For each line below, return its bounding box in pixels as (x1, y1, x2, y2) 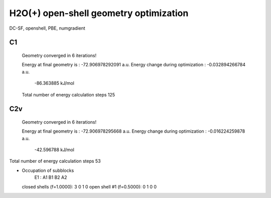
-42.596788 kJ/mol (34, 147, 75, 153)
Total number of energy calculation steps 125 (22, 91, 115, 97)
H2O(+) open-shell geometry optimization (9, 8, 189, 19)
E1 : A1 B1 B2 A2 (34, 174, 67, 180)
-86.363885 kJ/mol (34, 80, 75, 86)
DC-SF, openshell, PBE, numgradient (9, 25, 85, 31)
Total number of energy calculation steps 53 (9, 158, 101, 164)
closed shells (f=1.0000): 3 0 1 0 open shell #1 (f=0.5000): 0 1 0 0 (22, 183, 157, 189)
